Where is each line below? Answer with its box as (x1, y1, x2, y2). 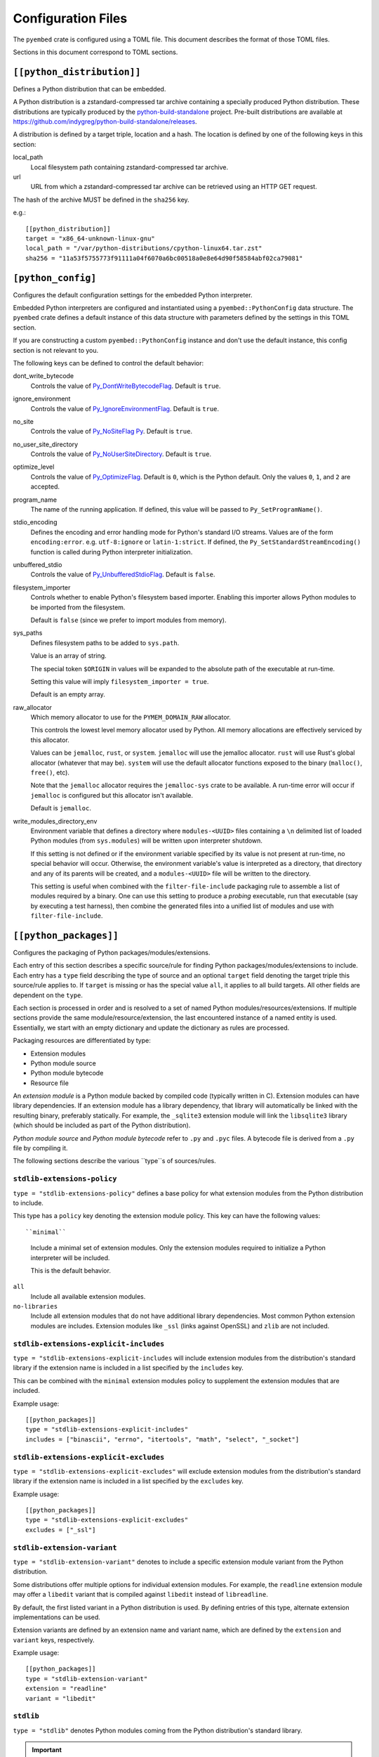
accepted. (30, 482, 60, 491)
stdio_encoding (13, 518, 58, 526)
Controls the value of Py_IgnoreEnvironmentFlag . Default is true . (30, 404, 220, 413)
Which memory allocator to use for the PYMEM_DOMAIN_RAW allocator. (30, 713, 232, 722)
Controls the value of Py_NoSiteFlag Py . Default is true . (30, 427, 193, 436)
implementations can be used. (13, 1613, 101, 1621)
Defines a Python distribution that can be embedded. (13, 84, 166, 93)
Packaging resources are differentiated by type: (13, 1037, 151, 1045)
